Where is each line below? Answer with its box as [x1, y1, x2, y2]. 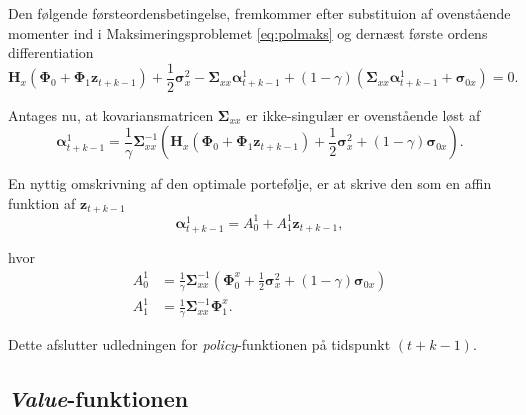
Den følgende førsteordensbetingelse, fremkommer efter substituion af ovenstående [8, 3, 511, 23]
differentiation [8, 42, 94, 63]
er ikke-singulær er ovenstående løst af [246, 104, 481, 125]
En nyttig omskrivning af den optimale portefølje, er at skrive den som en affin [8, 173, 492, 194]
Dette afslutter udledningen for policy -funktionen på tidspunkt [8, 334, 391, 355]
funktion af [8, 193, 76, 214]
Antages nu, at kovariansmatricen [8, 104, 214, 125]
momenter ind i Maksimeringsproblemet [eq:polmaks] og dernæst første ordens [8, 22, 488, 43]
